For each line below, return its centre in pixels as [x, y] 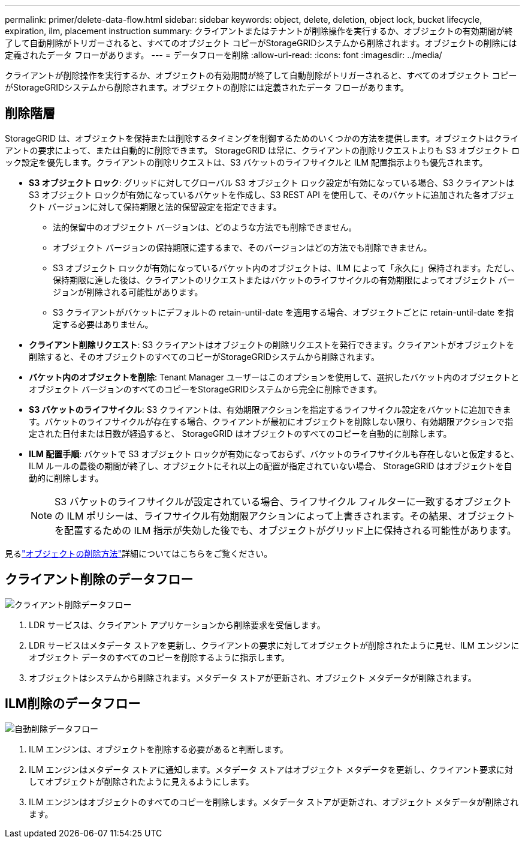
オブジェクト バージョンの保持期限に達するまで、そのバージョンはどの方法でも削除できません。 [242, 247]
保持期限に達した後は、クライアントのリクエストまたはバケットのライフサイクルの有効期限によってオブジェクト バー [284, 280]
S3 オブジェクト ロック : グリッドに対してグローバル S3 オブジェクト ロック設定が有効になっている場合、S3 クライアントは [272, 182]
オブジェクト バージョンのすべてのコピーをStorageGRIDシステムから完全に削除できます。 [206, 389]
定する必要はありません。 [103, 324]
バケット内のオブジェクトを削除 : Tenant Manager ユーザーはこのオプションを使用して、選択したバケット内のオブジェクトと [274, 377]
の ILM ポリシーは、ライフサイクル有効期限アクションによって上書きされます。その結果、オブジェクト [285, 516]
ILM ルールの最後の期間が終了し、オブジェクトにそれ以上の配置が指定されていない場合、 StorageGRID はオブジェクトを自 [271, 466]
